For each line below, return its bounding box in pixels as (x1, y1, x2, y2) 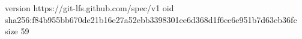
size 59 (5, 25, 29, 37)
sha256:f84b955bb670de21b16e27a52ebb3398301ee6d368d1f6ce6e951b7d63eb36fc (5, 13, 297, 25)
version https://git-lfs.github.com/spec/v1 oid (5, 2, 174, 14)
